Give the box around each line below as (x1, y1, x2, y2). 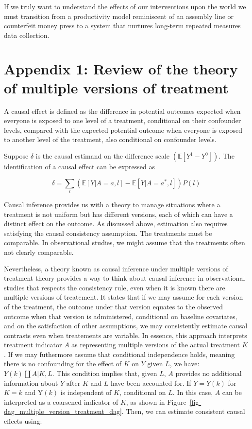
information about (4, 377, 58, 388)
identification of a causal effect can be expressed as (4, 161, 155, 172)
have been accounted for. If (110, 377, 191, 388)
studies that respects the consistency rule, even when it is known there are (4, 282, 225, 292)
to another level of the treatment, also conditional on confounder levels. (4, 134, 217, 144)
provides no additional (175, 368, 242, 378)
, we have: (169, 358, 200, 369)
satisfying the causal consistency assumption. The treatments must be (4, 228, 212, 238)
